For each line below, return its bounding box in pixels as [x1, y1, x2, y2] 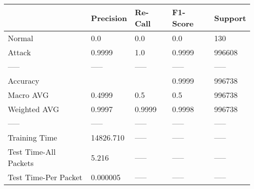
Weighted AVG [8, 103, 60, 115]
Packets [8, 157, 34, 168]
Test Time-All [8, 146, 56, 157]
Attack [8, 47, 31, 58]
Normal [8, 32, 34, 44]
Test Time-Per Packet [8, 171, 83, 183]
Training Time [8, 132, 57, 143]
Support [214, 12, 246, 24]
